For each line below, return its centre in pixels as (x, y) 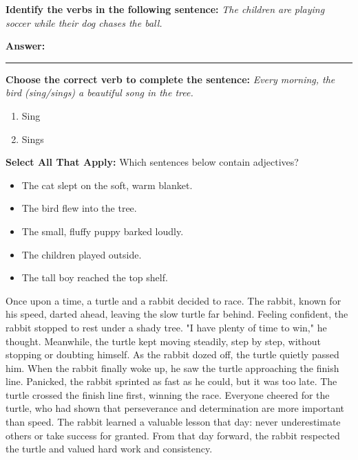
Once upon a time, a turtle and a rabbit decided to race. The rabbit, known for (173, 300)
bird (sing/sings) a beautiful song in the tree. (99, 92)
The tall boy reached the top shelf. (95, 277)
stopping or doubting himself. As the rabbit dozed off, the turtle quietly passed (172, 354)
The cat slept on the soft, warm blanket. (107, 185)
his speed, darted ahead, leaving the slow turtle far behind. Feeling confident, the (177, 314)
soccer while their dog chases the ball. (84, 22)
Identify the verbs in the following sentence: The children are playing (165, 9)
